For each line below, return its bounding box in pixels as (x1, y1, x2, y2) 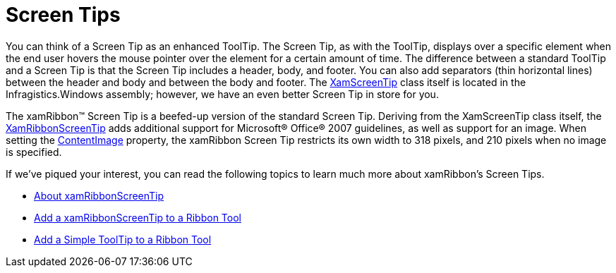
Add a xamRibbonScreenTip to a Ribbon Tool (34, 211, 241, 224)
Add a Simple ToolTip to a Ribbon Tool (34, 233, 212, 245)
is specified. (6, 145, 62, 158)
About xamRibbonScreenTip (34, 189, 164, 202)
